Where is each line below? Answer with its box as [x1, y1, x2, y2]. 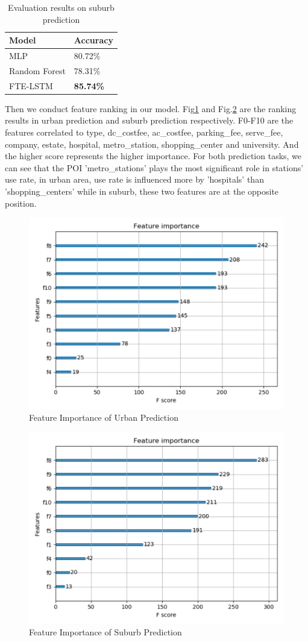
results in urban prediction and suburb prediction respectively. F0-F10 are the [5, 114, 294, 127]
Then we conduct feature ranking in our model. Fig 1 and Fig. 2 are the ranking [5, 102, 297, 115]
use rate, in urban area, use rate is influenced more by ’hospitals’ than [5, 173, 264, 186]
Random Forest [9, 64, 66, 77]
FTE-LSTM [9, 79, 53, 92]
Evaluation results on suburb [8, 1, 115, 13]
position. [5, 197, 37, 209]
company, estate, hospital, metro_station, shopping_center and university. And [5, 137, 299, 150]
